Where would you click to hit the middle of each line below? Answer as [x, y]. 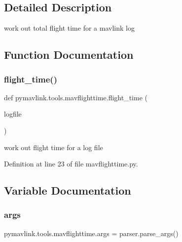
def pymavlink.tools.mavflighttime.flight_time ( [76, 97]
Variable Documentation [68, 190]
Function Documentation [69, 55]
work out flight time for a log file [54, 147]
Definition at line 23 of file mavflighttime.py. [71, 164]
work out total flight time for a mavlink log [69, 28]
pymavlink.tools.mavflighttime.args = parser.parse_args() [91, 233]
